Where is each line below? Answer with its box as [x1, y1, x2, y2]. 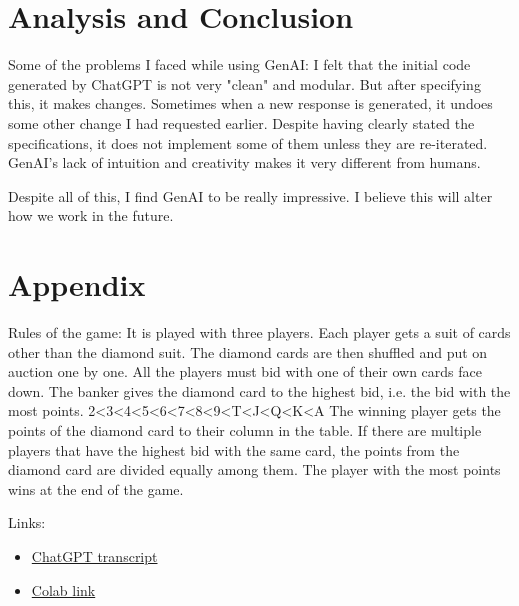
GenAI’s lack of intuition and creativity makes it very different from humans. [8, 152, 481, 173]
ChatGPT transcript [31, 545, 158, 566]
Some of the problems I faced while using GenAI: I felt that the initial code [8, 54, 471, 75]
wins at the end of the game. [8, 478, 184, 499]
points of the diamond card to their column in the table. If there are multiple [8, 419, 482, 440]
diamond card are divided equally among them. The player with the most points [8, 459, 501, 480]
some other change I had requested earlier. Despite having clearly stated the [8, 112, 475, 133]
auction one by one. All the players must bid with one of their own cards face [8, 361, 482, 382]
